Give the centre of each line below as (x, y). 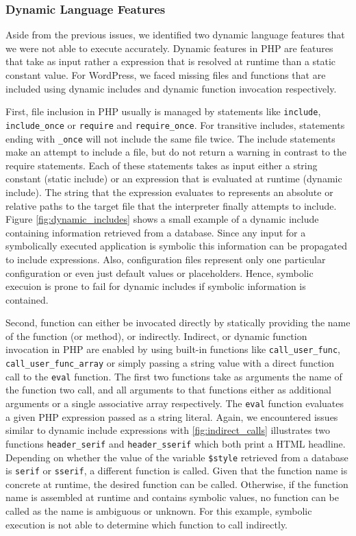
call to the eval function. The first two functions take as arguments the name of (174, 376)
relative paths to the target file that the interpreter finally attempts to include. (171, 205)
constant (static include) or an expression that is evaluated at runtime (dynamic (174, 179)
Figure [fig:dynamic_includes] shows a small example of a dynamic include (162, 219)
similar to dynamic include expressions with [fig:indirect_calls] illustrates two (168, 430)
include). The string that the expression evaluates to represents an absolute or (169, 192)
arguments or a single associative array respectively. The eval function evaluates (175, 403)
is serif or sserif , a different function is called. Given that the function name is (177, 471)
